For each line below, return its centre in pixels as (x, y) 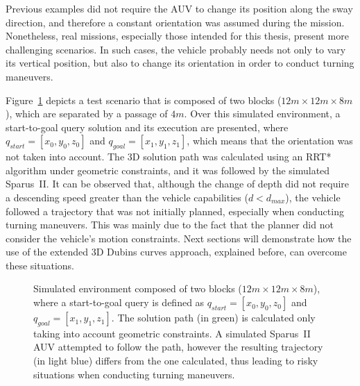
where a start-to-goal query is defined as (119, 302)
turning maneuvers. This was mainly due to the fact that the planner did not (170, 225)
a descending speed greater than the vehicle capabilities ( (127, 197)
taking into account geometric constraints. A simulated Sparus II (172, 333)
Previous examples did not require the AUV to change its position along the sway (179, 8)
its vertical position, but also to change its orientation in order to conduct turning (180, 63)
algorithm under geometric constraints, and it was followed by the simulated (168, 170)
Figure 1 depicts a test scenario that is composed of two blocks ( (144, 100)
